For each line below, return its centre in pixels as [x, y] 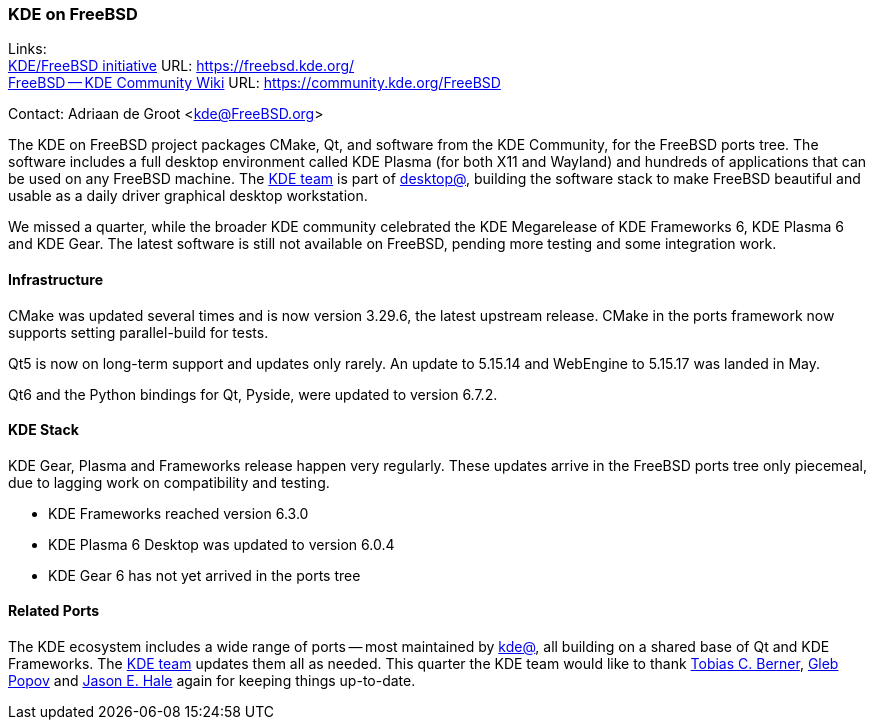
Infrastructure [56, 279]
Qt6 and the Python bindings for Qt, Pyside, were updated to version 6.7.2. [253, 394]
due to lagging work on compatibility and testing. [169, 482]
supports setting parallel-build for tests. [138, 332]
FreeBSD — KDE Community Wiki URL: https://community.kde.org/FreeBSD [254, 83]
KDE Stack [43, 430]
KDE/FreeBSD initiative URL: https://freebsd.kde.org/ [181, 66]
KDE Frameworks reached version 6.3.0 [178, 513]
